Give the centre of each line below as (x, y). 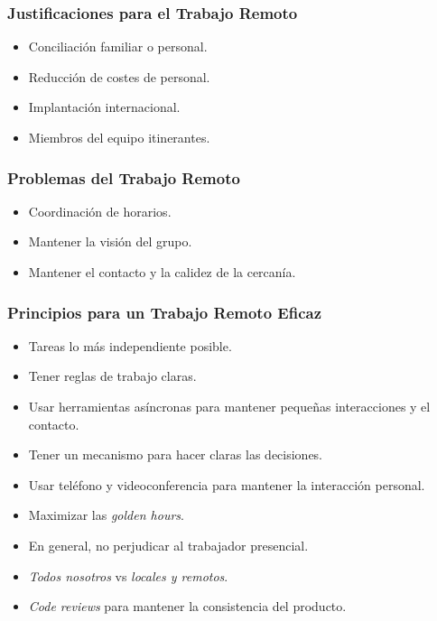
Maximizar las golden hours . (106, 515)
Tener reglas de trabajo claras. (112, 376)
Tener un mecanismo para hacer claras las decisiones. (176, 454)
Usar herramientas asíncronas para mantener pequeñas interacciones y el (229, 406)
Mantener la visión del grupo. (110, 241)
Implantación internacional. (104, 107)
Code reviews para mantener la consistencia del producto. (187, 606)
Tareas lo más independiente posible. (130, 345)
